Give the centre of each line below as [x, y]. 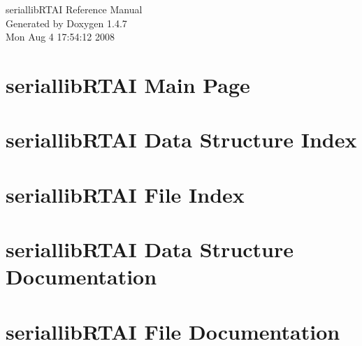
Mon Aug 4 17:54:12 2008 [60, 37]
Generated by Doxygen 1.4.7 [66, 23]
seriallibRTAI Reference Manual [74, 9]
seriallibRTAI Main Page [128, 84]
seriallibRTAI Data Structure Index [181, 139]
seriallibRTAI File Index [125, 194]
